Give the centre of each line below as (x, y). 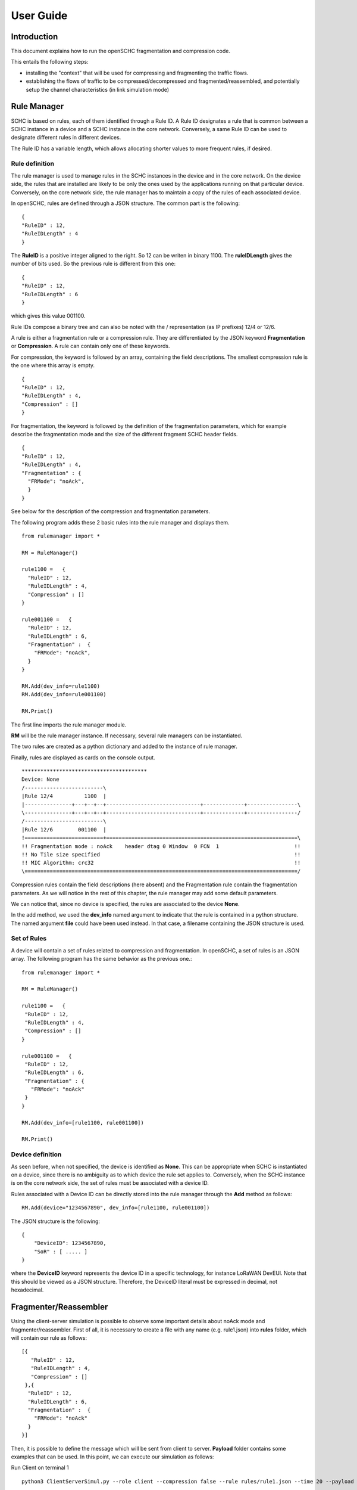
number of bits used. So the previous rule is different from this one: (93, 264)
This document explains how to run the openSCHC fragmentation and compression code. (120, 51)
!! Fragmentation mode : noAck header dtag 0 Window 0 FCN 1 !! (161, 846)
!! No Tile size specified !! (161, 854)
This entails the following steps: (50, 62)
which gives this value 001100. (48, 316)
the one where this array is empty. (53, 365)
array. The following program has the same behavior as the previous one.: (101, 959)
